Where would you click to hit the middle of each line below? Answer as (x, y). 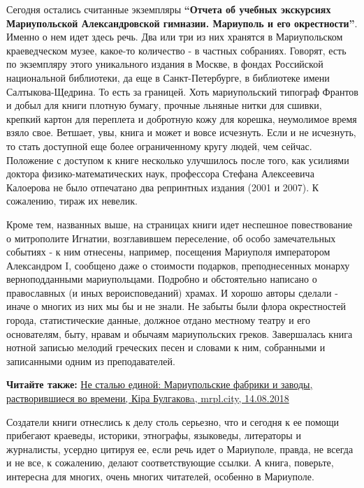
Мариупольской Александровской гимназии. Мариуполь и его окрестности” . (182, 23)
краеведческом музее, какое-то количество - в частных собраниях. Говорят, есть (176, 50)
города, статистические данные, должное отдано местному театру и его (158, 320)
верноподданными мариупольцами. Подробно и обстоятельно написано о (162, 279)
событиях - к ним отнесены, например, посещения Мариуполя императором (168, 252)
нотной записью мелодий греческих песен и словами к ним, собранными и (166, 347)
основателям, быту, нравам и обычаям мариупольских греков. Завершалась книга (180, 333)
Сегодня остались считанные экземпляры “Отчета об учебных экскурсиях (169, 9)
